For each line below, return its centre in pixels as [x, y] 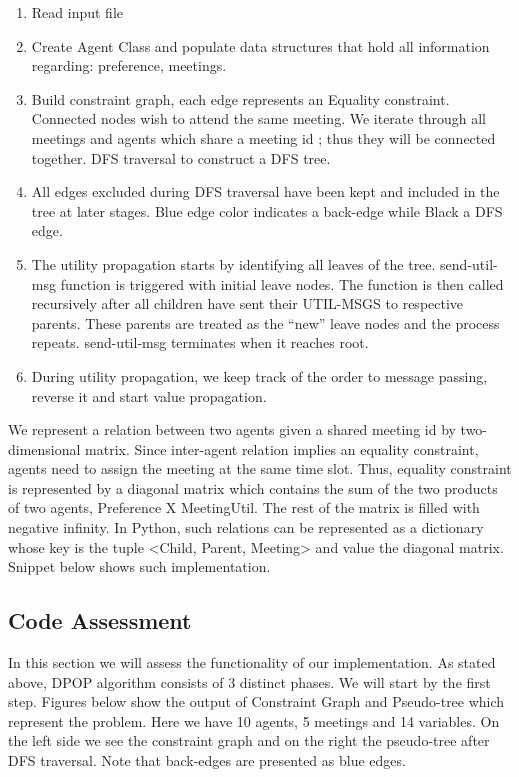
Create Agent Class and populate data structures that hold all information [260, 45]
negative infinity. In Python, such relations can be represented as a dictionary [246, 527]
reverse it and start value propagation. [149, 395]
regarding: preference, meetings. [129, 65]
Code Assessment [100, 620]
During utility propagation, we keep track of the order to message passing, [259, 375]
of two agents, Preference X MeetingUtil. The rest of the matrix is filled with [244, 507]
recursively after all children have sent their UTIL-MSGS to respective [247, 303]
